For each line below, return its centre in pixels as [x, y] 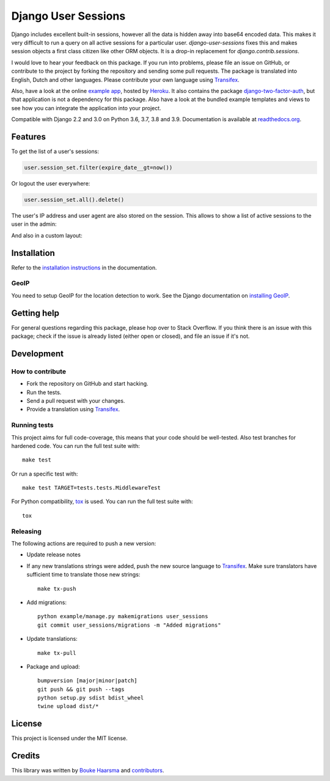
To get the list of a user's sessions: [55, 151]
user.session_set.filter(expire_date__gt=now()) [98, 167]
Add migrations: [47, 602]
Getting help [35, 313]
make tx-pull [57, 653]
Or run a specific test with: [45, 474]
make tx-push [57, 589]
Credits [26, 756]
